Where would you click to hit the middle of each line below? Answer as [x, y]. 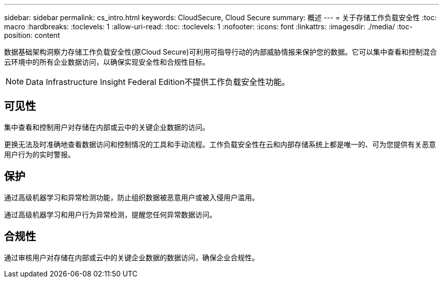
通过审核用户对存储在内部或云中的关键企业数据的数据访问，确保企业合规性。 [131, 257]
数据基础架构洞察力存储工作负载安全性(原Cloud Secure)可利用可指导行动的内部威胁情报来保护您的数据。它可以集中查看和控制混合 [220, 52]
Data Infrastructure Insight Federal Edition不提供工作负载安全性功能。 [158, 82]
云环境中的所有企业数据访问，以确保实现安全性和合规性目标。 [107, 62]
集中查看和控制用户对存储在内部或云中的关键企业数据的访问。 [107, 127]
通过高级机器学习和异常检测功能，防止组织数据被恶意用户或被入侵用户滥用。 [131, 197]
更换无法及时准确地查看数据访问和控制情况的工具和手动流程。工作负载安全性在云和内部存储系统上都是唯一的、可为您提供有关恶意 [220, 144]
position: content [32, 35]
